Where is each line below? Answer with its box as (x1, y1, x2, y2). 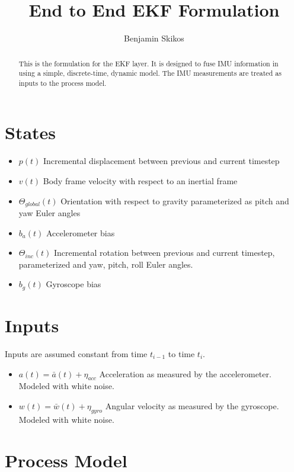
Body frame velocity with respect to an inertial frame (43, 175, 238, 187)
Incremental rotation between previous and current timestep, (53, 246, 275, 259)
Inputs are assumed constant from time (5, 348, 148, 360)
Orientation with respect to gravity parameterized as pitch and (60, 194, 289, 207)
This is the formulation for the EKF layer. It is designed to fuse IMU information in (18, 58, 279, 68)
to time (168, 348, 195, 360)
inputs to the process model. (18, 78, 107, 88)
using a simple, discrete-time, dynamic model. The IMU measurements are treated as (18, 68, 282, 78)
